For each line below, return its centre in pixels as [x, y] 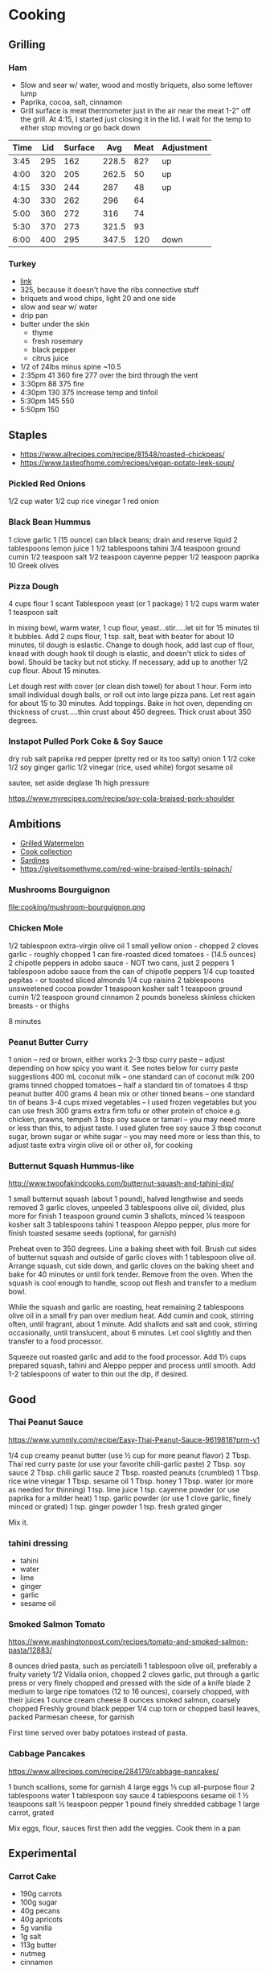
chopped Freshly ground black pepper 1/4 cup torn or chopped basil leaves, [134, 1709]
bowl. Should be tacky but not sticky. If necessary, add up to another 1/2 [128, 662]
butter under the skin [55, 324]
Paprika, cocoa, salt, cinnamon [71, 101]
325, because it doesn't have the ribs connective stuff [109, 290]
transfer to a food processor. [55, 1341]
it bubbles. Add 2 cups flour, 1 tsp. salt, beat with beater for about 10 [121, 636]
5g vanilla [36, 1928]
